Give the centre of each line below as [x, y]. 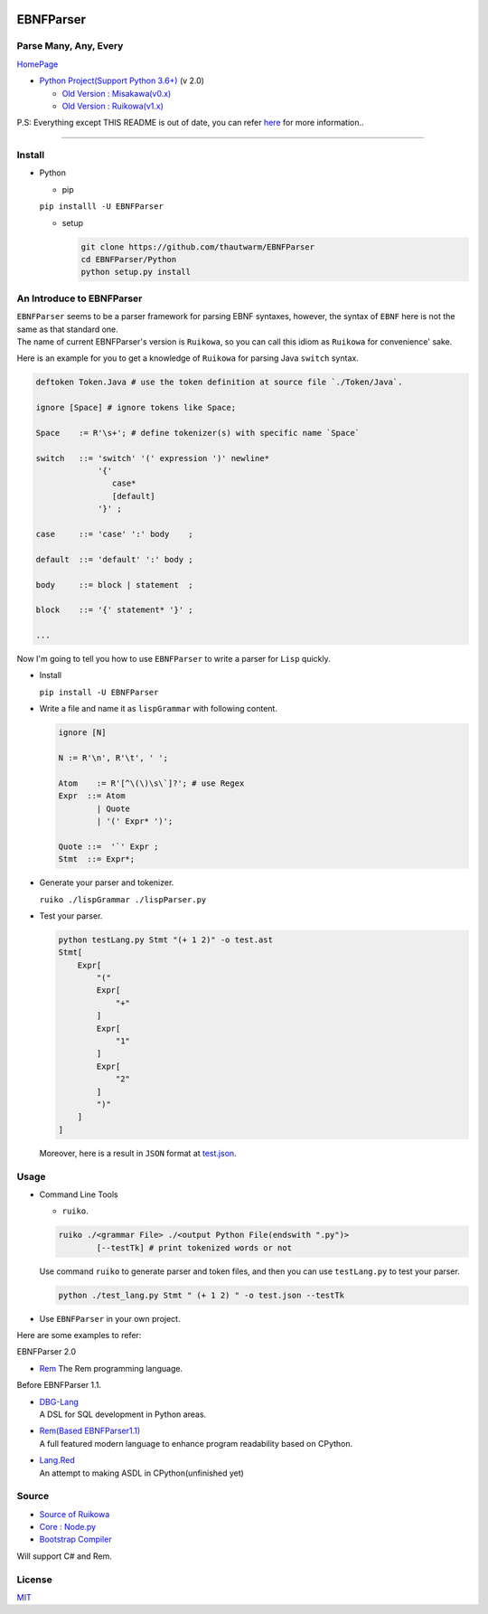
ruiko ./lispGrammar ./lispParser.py [123, 899]
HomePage [38, 64]
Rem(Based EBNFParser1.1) [90, 1431]
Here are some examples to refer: [79, 1335]
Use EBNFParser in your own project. [110, 1318]
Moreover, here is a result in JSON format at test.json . [138, 1153]
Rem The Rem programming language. [111, 1368]
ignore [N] [82, 733]
